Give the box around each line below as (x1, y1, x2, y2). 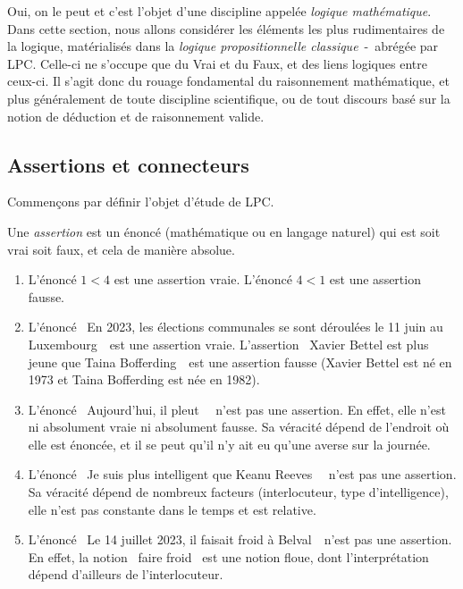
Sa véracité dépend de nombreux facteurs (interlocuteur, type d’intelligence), (28, 483, 449, 501)
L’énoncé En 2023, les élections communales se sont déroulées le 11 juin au (28, 317, 443, 336)
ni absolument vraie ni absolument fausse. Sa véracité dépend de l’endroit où (28, 417, 450, 436)
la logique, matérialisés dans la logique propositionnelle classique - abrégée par (7, 37, 439, 55)
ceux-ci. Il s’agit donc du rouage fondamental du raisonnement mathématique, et (7, 72, 450, 90)
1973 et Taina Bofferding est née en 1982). (28, 370, 260, 389)
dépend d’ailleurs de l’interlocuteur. (28, 565, 223, 584)
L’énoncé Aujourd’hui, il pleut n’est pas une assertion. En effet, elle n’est (28, 400, 446, 418)
